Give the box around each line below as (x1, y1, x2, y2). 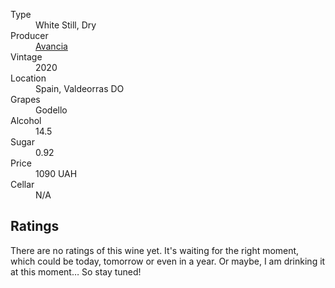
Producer (10, 30, 49, 41)
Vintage (10, 51, 43, 63)
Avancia (35, 40, 68, 52)
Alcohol (10, 115, 42, 126)
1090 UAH (35, 168, 78, 179)
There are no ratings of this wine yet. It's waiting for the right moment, (10, 244, 300, 256)
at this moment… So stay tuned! (10, 265, 142, 278)
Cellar (10, 179, 35, 190)
